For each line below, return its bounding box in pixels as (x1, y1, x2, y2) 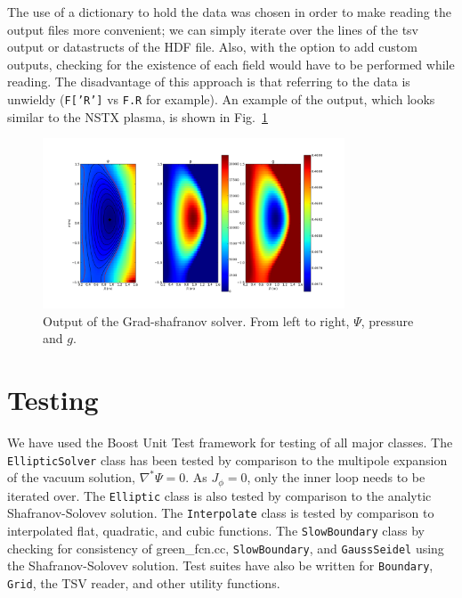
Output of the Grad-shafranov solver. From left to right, (43, 311, 350, 330)
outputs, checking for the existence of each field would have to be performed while (7, 54, 455, 73)
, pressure (361, 311, 414, 330)
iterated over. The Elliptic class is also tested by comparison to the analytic (7, 486, 432, 504)
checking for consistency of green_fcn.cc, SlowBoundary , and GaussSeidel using (7, 538, 444, 557)
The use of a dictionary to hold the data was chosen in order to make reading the (7, 3, 451, 20)
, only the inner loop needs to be (247, 468, 426, 487)
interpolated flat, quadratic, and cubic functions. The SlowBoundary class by (7, 520, 425, 539)
